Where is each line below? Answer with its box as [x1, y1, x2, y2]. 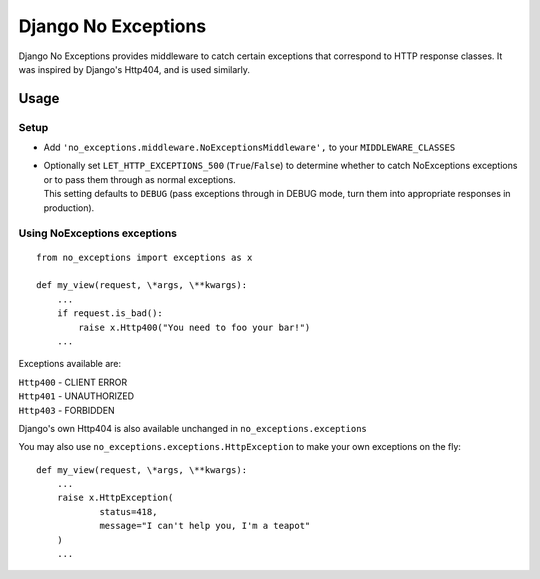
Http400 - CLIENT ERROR [18, 376, 128, 388]
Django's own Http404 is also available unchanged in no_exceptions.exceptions [18, 422, 367, 434]
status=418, [99, 506, 158, 517]
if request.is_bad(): [56, 308, 164, 319]
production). [43, 201, 95, 214]
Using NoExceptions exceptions [18, 226, 177, 240]
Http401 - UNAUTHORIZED [18, 390, 135, 402]
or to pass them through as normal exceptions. [43, 173, 237, 185]
